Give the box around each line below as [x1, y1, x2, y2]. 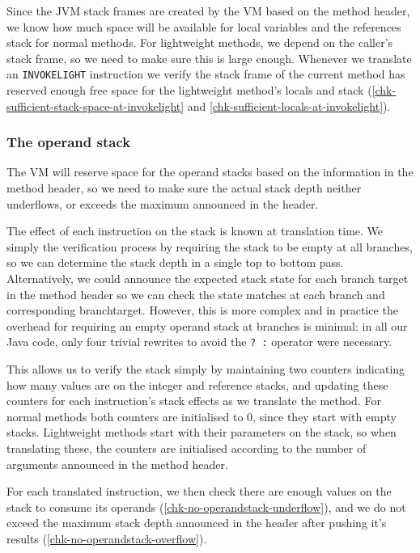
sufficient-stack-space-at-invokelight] [6, 97, 185, 114]
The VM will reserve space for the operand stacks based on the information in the [6, 163, 414, 180]
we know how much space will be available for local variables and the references [6, 18, 401, 35]
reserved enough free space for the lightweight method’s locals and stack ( [6, 82, 372, 99]
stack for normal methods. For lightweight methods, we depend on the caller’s [6, 34, 393, 51]
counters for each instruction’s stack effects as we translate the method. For [6, 392, 381, 409]
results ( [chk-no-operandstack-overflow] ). [6, 530, 207, 547]
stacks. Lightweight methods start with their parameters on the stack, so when [6, 424, 397, 441]
